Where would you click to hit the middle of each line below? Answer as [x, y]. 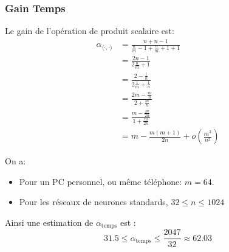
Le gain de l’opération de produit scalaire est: [90, 31]
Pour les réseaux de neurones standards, [94, 202]
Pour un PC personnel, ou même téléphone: [101, 181]
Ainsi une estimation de [49, 222]
